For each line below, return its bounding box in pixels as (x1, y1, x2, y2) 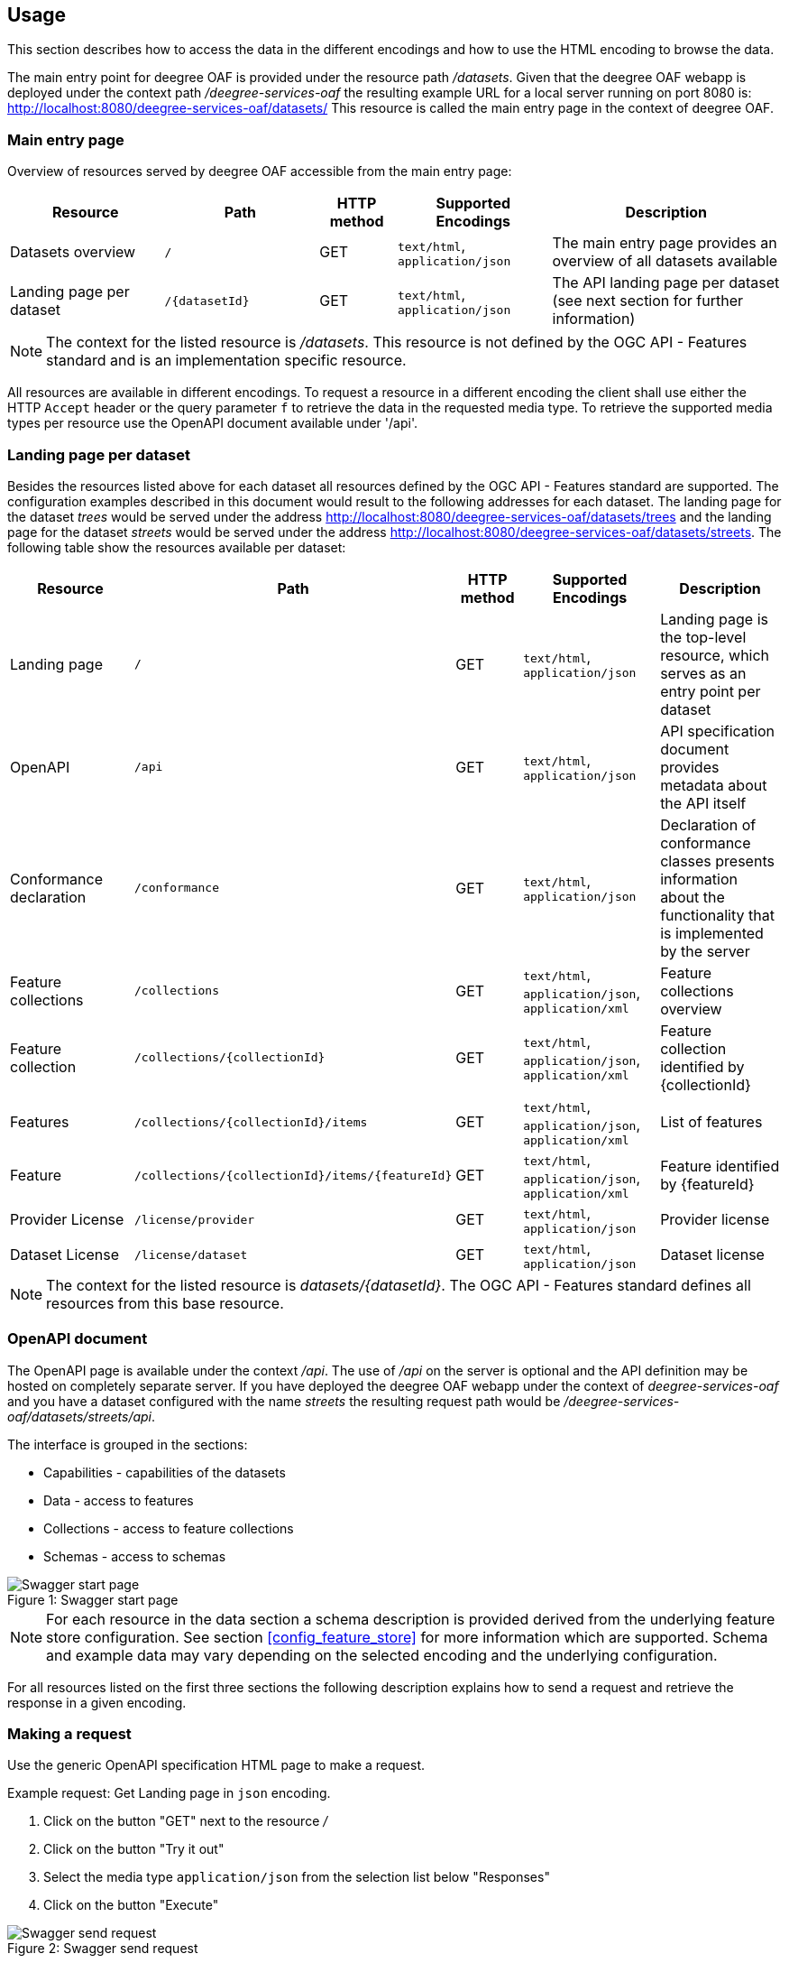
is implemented (660, 923, 764, 942)
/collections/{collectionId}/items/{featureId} (134, 1168, 453, 1182)
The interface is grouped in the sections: (7, 1436, 248, 1452)
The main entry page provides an (552, 234, 777, 253)
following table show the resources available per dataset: (7, 539, 346, 555)
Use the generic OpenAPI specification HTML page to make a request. (7, 1757, 426, 1773)
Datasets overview (10, 243, 136, 262)
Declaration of (660, 815, 757, 834)
